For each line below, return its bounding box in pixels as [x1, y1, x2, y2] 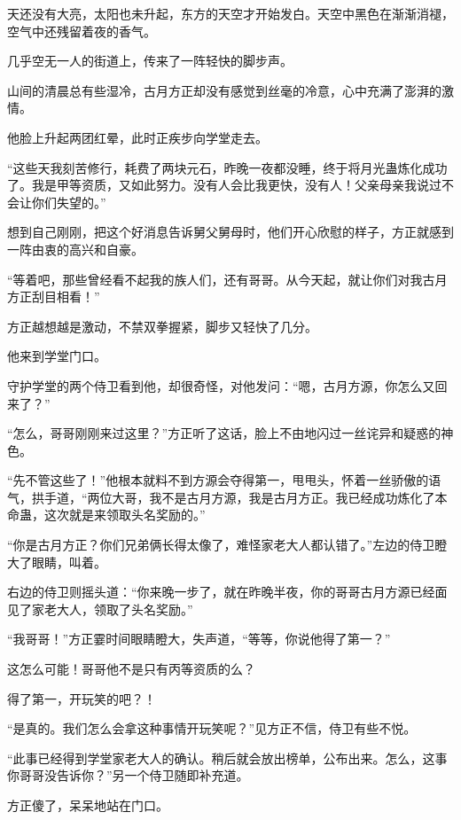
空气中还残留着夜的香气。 [7, 21, 156, 40]
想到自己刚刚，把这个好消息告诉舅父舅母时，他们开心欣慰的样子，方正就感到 [7, 223, 454, 241]
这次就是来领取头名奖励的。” [43, 505, 206, 524]
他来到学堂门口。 [7, 347, 106, 365]
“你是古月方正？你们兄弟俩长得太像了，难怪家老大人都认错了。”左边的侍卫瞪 [7, 535, 448, 554]
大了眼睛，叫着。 [7, 552, 106, 571]
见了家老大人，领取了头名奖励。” [7, 599, 193, 618]
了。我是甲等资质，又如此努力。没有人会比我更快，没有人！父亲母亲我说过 [7, 176, 441, 194]
